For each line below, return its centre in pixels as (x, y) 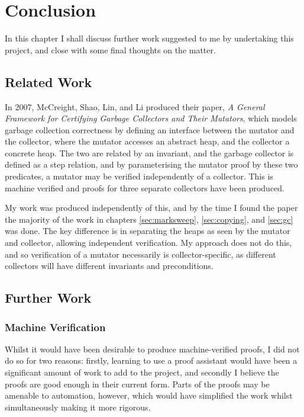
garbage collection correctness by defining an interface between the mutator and (150, 129)
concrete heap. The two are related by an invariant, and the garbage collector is (149, 153)
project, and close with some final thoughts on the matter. (110, 49)
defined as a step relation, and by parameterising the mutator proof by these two (151, 164)
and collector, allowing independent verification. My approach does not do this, (148, 243)
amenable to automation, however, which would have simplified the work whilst (149, 395)
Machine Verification (55, 327)
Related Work (48, 81)
